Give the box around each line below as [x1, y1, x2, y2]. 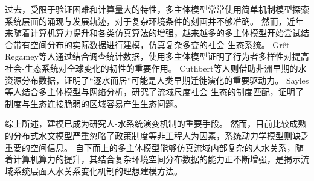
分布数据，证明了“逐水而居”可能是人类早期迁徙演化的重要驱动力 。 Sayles [21, 73, 309, 86]
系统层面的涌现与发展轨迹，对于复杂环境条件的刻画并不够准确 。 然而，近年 [5, 14, 304, 27]
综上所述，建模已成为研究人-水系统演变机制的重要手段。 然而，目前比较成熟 [5, 117, 307, 130]
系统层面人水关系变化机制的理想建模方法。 [13, 164, 182, 177]
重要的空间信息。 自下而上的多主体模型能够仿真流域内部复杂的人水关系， [5, 141, 295, 153]
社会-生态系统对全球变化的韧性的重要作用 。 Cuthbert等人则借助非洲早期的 [5, 61, 298, 74]
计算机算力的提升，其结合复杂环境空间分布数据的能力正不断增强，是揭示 [13, 153, 301, 165]
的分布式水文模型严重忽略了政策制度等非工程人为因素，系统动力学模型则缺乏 [5, 129, 309, 141]
